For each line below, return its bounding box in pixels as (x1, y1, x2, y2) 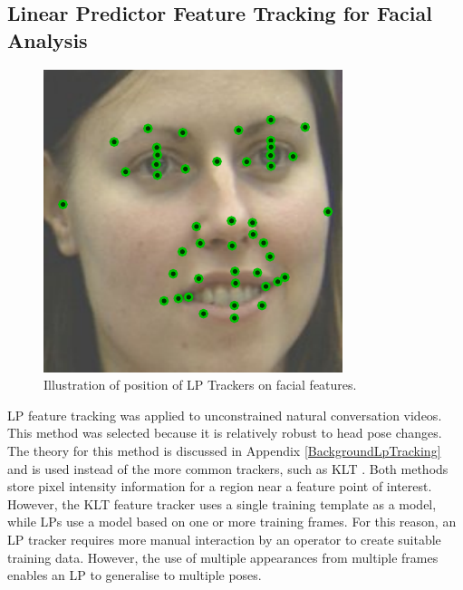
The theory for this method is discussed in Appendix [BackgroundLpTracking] (7, 440, 441, 459)
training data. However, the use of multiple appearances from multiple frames (7, 547, 439, 566)
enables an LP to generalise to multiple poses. (7, 566, 262, 585)
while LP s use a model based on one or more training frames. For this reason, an (7, 512, 457, 531)
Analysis (7, 25, 88, 53)
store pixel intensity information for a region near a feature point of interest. (7, 477, 432, 496)
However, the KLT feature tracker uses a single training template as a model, (7, 494, 437, 513)
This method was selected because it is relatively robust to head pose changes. (7, 423, 442, 442)
